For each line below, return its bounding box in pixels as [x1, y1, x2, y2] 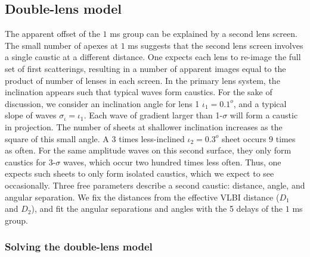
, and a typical [233, 97, 287, 109]
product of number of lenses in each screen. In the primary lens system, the [5, 74, 280, 86]
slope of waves [5, 109, 57, 121]
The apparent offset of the [5, 27, 100, 40]
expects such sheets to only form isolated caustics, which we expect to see [5, 167, 274, 180]
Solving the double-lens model [5, 239, 153, 254]
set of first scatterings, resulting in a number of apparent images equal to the [5, 62, 286, 74]
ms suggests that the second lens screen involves [128, 39, 303, 51]
